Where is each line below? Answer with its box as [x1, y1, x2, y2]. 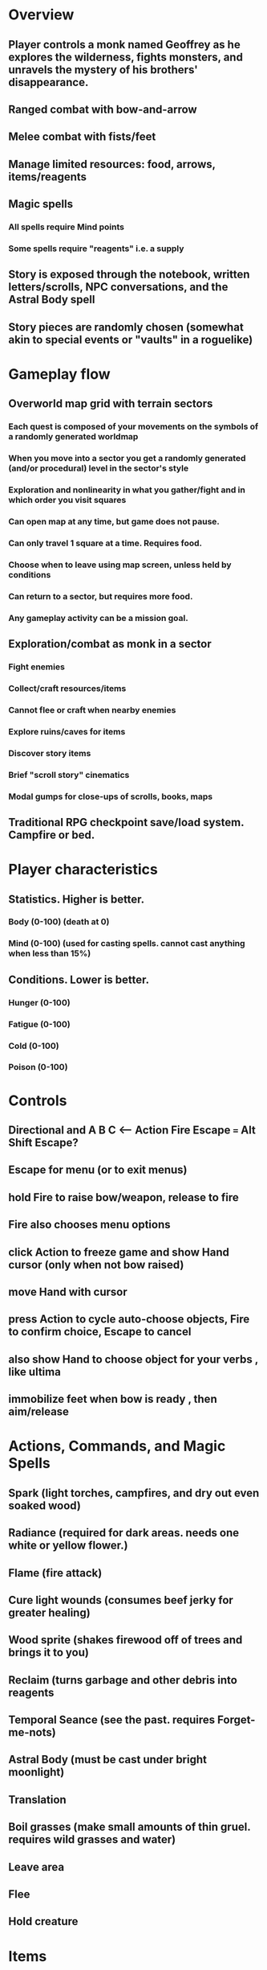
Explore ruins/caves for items [8, 726, 126, 737]
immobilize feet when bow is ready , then [8, 1392, 218, 1406]
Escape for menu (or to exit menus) [8, 1163, 188, 1177]
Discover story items [8, 747, 91, 759]
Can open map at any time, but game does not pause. [8, 516, 220, 528]
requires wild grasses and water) [8, 1832, 176, 1847]
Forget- [217, 1713, 256, 1727]
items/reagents [8, 170, 87, 183]
